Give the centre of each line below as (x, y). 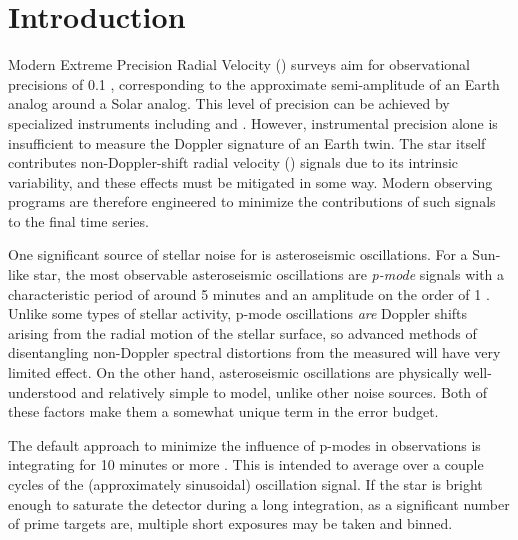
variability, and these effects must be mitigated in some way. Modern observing (250, 181)
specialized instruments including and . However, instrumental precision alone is (253, 122)
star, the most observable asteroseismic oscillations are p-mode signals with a (269, 274)
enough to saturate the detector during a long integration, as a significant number (259, 503)
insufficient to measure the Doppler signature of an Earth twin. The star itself (247, 142)
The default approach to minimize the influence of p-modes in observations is (244, 444)
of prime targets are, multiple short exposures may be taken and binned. (230, 523)
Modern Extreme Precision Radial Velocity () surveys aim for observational (239, 64)
